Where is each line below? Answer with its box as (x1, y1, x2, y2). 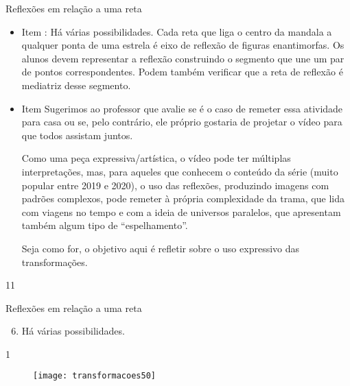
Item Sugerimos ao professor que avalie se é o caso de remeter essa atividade (21, 101, 343, 115)
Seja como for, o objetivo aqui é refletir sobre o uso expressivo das (21, 241, 300, 255)
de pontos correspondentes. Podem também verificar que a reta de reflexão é (21, 64, 343, 79)
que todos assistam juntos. (21, 128, 133, 142)
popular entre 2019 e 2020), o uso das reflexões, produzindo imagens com (21, 178, 329, 192)
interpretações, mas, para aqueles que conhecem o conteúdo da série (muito (21, 164, 338, 178)
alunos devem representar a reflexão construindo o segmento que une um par (21, 51, 345, 65)
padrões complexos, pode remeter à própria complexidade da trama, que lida (21, 191, 345, 206)
